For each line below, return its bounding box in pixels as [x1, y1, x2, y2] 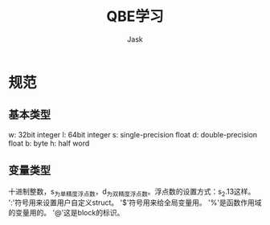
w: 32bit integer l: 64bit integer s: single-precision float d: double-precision [8, 129, 258, 139]
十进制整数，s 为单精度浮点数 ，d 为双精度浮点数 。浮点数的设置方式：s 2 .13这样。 [8, 186, 256, 198]
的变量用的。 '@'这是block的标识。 [8, 208, 125, 218]
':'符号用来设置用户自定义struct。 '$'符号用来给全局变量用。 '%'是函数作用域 [8, 198, 262, 207]
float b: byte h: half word [8, 138, 90, 148]
